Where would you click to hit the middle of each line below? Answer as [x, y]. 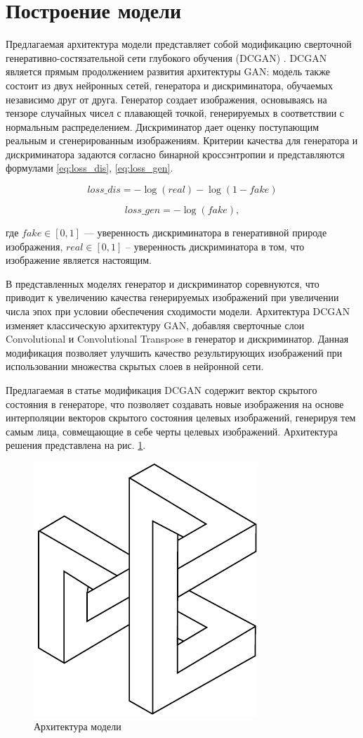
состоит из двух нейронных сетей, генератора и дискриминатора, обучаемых [169, 85]
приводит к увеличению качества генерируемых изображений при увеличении [172, 297]
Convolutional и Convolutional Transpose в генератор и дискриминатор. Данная [177, 339]
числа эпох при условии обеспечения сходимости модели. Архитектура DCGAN [178, 311]
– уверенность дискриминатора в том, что [215, 246]
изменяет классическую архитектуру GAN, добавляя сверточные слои [155, 325]
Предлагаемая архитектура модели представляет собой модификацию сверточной [179, 44]
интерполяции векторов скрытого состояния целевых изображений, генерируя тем [181, 418]
